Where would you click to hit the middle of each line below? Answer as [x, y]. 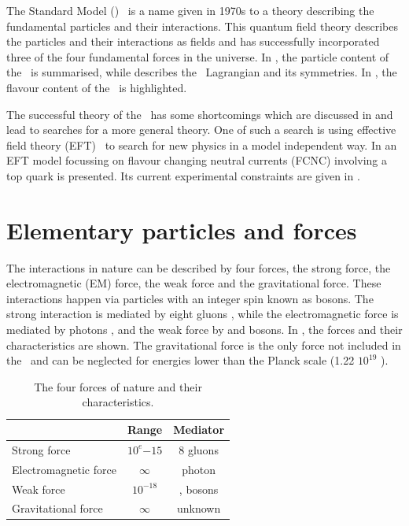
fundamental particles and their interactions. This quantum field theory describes [203, 26]
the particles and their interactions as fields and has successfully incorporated [193, 41]
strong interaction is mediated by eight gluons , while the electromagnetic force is [203, 314]
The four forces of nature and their [118, 386]
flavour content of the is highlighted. [97, 87]
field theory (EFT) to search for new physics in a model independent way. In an [202, 144]
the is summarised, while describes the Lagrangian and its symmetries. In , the [202, 72]
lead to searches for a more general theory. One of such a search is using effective [201, 130]
